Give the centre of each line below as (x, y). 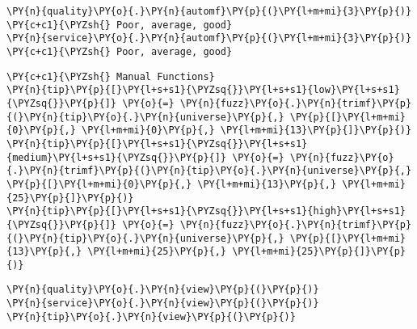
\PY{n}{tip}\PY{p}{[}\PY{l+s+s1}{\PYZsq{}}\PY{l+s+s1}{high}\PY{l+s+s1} (206, 211)
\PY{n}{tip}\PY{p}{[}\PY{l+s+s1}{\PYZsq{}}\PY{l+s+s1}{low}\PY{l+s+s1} (203, 90)
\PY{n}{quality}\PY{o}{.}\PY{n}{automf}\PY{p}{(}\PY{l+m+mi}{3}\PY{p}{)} (209, 11)
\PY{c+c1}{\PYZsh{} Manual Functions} (111, 76)
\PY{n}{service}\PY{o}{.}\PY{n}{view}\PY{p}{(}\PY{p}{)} (163, 304)
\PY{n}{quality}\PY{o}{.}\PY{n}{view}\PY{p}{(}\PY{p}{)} (163, 290)
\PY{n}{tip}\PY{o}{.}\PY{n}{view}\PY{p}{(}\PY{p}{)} (151, 316)
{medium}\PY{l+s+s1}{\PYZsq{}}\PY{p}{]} (117, 157)
